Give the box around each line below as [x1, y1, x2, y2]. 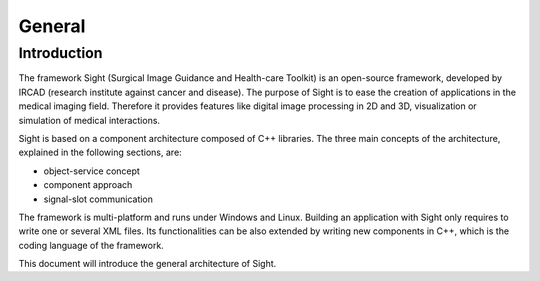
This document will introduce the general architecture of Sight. [18, 258, 277, 270]
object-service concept [43, 165, 140, 177]
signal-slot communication [43, 193, 154, 205]
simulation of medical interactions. [18, 114, 160, 126]
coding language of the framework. [18, 239, 164, 251]
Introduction [18, 44, 103, 62]
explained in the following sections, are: [18, 146, 182, 159]
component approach [43, 179, 133, 191]
